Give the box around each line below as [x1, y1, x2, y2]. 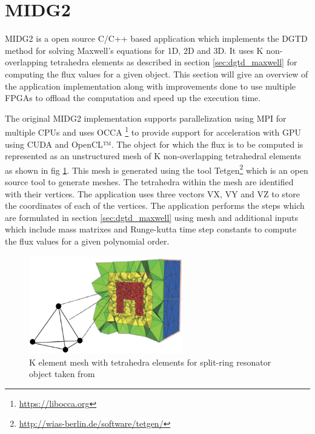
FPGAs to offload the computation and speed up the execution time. [5, 91, 261, 104]
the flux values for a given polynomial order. [5, 234, 170, 247]
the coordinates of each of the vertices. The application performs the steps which [5, 199, 305, 212]
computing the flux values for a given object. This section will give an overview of [5, 67, 308, 80]
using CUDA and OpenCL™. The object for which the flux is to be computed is [5, 137, 303, 150]
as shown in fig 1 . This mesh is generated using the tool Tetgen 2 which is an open [5, 162, 308, 176]
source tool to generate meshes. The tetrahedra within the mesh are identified [5, 175, 294, 188]
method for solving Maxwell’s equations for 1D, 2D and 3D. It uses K [5, 44, 264, 56]
